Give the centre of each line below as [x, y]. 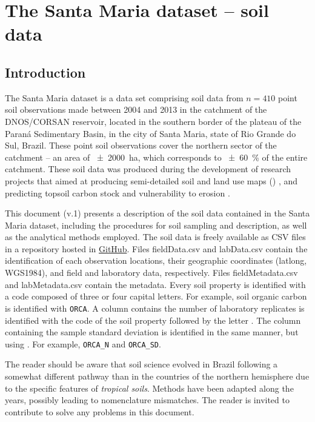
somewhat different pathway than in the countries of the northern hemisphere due [157, 376]
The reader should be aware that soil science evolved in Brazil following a [141, 364]
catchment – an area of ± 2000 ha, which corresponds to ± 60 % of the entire [156, 157]
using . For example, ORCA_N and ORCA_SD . [83, 343]
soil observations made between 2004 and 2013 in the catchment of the [136, 109]
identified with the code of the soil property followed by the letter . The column [153, 320]
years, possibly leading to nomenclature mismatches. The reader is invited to [147, 400]
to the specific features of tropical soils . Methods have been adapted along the [149, 388]
